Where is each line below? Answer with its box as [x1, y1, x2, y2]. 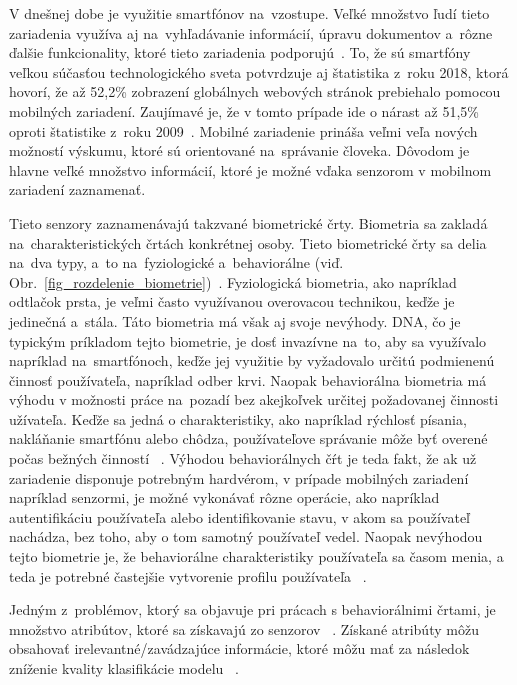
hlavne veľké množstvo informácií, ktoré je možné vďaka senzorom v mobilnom [9, 159, 492, 180]
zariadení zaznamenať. [9, 179, 146, 200]
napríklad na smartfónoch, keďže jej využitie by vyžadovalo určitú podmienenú [9, 350, 495, 371]
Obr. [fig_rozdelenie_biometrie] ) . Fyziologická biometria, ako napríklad [9, 271, 457, 292]
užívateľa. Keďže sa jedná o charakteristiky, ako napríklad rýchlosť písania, [9, 408, 467, 429]
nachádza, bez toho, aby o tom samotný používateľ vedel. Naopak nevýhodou [9, 526, 483, 547]
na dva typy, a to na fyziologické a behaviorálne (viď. [9, 252, 344, 273]
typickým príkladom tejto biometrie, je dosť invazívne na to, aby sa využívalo [9, 330, 487, 351]
